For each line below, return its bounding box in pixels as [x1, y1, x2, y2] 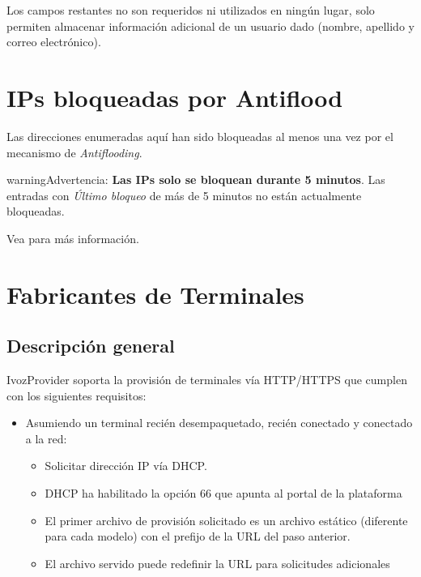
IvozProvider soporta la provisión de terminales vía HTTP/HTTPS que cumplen [6, 371, 407, 388]
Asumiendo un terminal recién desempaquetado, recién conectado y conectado [25, 414, 413, 431]
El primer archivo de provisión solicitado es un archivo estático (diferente [45, 511, 408, 528]
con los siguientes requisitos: [6, 387, 147, 404]
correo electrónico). [6, 33, 101, 50]
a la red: [25, 430, 67, 447]
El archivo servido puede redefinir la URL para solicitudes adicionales [45, 554, 390, 571]
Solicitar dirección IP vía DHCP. [45, 457, 207, 474]
